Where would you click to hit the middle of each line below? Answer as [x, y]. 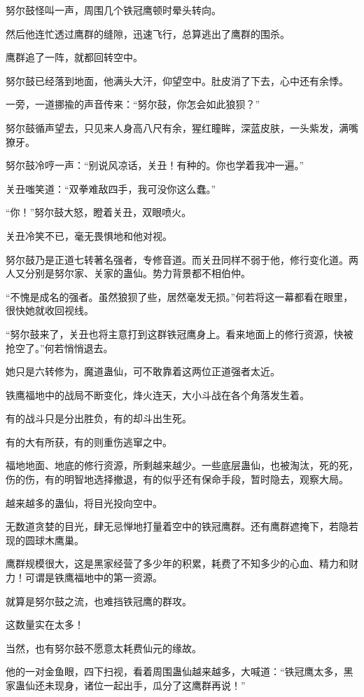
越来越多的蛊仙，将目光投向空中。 [84, 502]
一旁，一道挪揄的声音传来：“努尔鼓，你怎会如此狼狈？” [133, 104]
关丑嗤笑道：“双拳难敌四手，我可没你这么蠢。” [111, 188]
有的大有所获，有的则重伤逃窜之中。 [89, 441]
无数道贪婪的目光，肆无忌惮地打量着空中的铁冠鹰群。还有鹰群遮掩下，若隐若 [182, 526]
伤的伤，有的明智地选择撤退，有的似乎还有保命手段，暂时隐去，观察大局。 [177, 479]
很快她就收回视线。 [50, 310]
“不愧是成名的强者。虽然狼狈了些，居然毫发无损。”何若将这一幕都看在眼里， [180, 296]
